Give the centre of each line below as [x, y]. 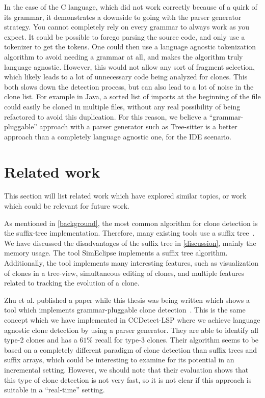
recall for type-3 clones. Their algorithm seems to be [177, 340]
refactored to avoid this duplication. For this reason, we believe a [106, 116]
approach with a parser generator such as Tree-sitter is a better [138, 126]
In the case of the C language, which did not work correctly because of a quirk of [131, 7]
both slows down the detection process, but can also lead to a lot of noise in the [129, 86]
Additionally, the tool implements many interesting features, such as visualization [131, 263]
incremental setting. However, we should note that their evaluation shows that [126, 369]
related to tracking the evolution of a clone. [72, 283]
